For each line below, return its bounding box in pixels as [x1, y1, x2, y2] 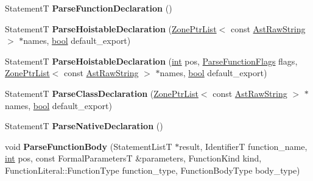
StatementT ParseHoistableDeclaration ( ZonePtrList [5, 22, 217, 35]
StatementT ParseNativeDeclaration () [5, 119, 163, 132]
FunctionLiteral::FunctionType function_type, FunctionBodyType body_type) [5, 163, 300, 176]
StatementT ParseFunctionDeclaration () [5, 2, 172, 14]
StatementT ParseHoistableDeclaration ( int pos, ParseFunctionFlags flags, [5, 54, 298, 67]
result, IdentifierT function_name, [179, 140, 308, 152]
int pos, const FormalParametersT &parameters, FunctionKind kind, [5, 152, 262, 165]
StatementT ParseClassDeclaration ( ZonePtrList [5, 87, 199, 99]
